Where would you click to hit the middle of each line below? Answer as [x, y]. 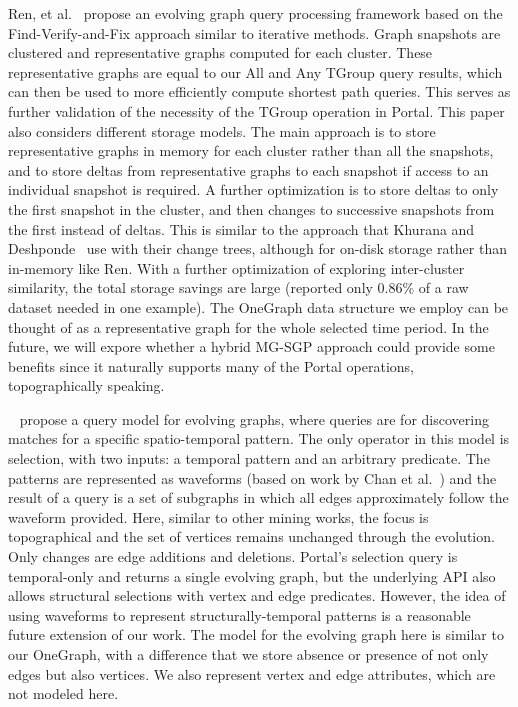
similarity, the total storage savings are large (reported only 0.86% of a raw [238, 287]
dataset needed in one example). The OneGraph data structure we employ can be [258, 306]
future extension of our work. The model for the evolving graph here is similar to [256, 634]
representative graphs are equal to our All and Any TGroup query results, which [255, 71]
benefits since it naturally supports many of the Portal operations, [211, 365]
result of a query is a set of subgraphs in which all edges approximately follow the [258, 497]
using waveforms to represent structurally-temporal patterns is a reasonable [239, 614]
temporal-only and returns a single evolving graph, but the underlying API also [252, 575]
